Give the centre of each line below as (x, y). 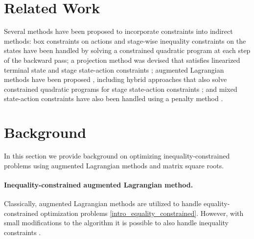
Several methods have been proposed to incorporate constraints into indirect (118, 31)
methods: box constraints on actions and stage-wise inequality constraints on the (125, 40)
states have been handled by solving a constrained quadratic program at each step (127, 50)
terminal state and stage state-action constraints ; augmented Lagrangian (114, 69)
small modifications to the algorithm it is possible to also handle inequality (116, 223)
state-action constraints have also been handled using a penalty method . (114, 98)
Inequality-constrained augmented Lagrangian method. (99, 184)
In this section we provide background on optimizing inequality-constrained (117, 156)
